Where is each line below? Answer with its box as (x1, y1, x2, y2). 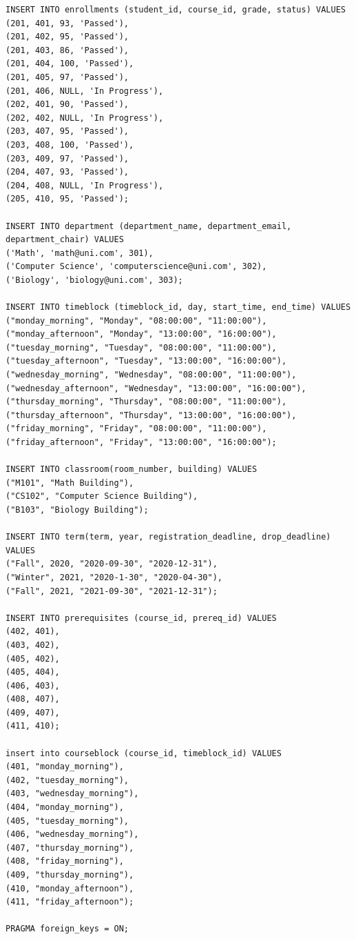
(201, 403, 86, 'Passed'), (6, 45, 129, 55)
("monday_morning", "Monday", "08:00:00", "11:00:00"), (6, 315, 267, 326)
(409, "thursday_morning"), (6, 870, 134, 880)
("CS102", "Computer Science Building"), (6, 491, 198, 502)
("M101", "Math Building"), (6, 477, 134, 488)
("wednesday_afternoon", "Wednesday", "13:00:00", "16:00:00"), (6, 383, 306, 393)
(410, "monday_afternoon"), (6, 883, 134, 893)
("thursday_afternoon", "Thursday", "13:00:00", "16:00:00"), (6, 410, 297, 420)
